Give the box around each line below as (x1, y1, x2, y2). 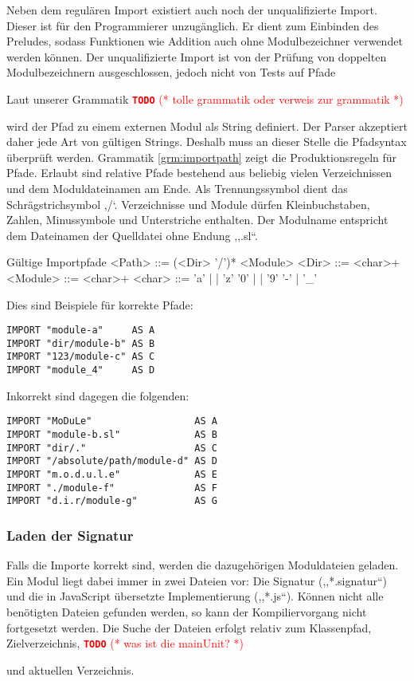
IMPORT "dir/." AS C (6, 442, 217, 454)
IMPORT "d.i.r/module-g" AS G (6, 495, 217, 507)
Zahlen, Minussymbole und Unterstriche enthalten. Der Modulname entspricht (6, 211, 389, 228)
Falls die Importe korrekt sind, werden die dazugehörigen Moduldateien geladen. (6, 557, 399, 573)
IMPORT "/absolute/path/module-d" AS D (6, 455, 217, 467)
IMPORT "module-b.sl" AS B (6, 429, 217, 441)
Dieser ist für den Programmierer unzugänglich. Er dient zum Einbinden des (6, 17, 379, 33)
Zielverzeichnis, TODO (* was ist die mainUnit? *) (6, 635, 244, 651)
